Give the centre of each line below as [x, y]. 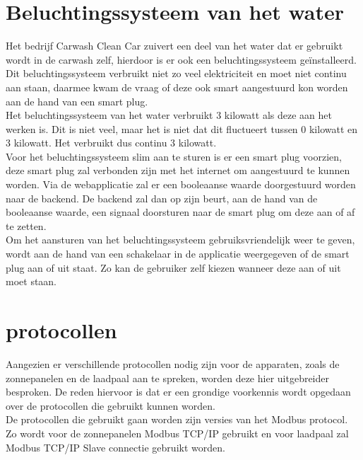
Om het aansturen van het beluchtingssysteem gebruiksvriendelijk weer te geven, [180, 240]
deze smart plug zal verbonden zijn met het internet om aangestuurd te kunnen [178, 170]
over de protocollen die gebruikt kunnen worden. [111, 405]
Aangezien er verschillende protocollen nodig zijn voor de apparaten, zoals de [173, 363]
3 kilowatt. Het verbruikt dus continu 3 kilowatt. [111, 143]
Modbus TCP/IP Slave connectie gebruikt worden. [115, 447]
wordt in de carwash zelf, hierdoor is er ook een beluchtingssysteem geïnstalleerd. [181, 59]
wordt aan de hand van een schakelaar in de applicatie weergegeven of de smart [178, 254]
